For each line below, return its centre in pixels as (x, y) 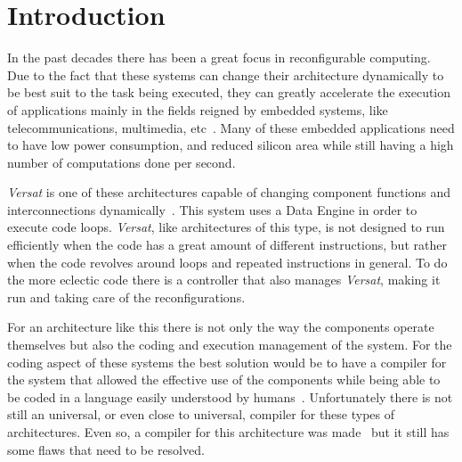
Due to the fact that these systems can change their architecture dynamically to (226, 74)
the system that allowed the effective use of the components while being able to (224, 379)
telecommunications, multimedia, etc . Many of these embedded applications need (231, 127)
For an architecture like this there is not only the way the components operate (221, 327)
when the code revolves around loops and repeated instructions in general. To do (227, 262)
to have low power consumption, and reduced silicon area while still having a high (231, 145)
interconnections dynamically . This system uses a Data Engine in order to (212, 209)
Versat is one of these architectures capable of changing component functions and (229, 192)
